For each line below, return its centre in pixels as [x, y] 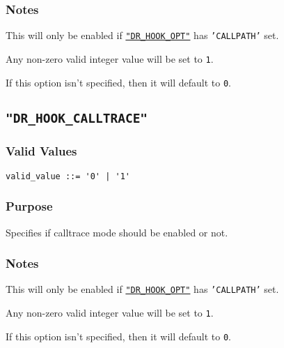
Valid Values [41, 151]
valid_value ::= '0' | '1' [68, 176]
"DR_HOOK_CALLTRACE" [77, 118]
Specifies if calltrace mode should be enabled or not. [117, 232]
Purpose [29, 206]
